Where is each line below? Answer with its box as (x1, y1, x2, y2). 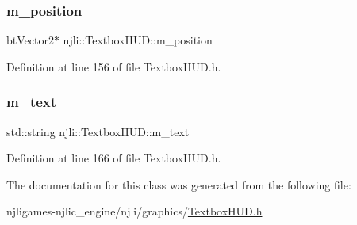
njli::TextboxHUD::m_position (63, 32, 213, 48)
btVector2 (6, 32, 54, 48)
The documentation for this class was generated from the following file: (6, 176, 351, 193)
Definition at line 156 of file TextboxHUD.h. (6, 58, 221, 74)
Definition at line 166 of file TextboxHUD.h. (6, 150, 221, 166)
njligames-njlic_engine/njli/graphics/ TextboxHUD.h (6, 203, 263, 219)
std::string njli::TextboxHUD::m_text (6, 123, 190, 139)
